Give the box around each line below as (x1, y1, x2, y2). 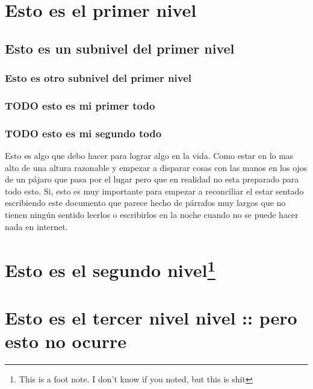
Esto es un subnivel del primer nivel (5, 39, 235, 57)
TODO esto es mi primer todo (5, 98, 155, 113)
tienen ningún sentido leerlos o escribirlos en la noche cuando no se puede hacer (5, 208, 299, 221)
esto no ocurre (5, 329, 127, 353)
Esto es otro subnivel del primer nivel (5, 70, 191, 86)
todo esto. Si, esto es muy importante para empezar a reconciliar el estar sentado (5, 184, 304, 197)
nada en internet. (5, 220, 68, 232)
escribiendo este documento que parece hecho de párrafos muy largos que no (5, 196, 286, 209)
